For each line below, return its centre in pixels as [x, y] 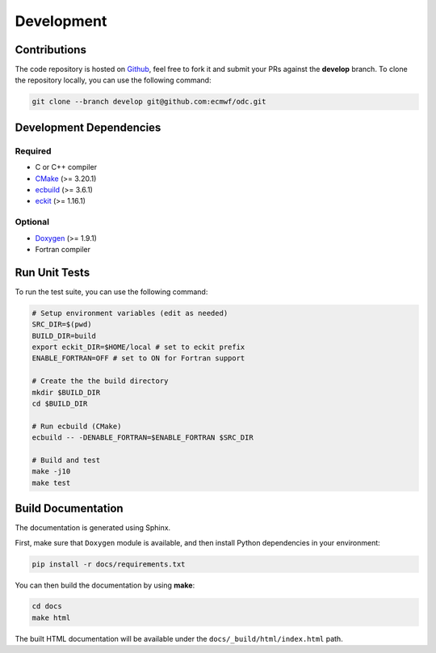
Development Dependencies [88, 127]
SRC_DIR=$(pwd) [62, 324]
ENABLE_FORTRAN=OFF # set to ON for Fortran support [138, 358]
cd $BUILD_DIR [60, 403]
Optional [32, 222]
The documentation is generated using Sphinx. [93, 528]
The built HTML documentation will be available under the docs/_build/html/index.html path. [179, 638]
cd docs [47, 607]
